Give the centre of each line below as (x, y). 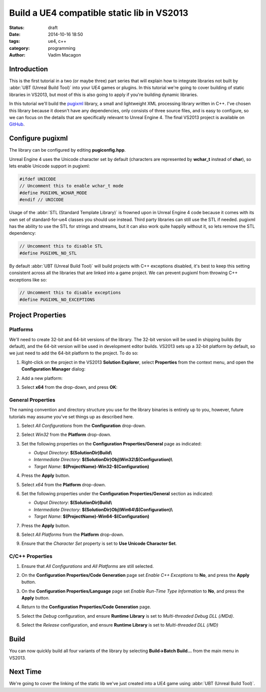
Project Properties (38, 315)
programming (62, 48)
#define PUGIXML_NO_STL (48, 253)
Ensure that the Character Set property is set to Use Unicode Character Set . (99, 543)
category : (19, 48)
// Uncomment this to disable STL (61, 246)
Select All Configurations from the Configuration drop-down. (84, 425)
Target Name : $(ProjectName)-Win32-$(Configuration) (92, 466)
